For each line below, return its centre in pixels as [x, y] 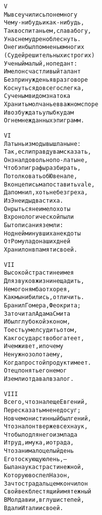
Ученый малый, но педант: [41, 63]
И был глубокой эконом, [37, 322]
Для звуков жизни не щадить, [44, 281]
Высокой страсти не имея [39, 273]
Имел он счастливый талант [42, 72]
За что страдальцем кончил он [46, 483]
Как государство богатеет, [44, 338]
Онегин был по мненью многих [44, 47]
